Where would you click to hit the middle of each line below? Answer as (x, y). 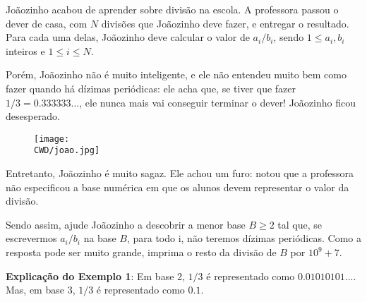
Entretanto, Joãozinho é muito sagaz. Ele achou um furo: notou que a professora (180, 173)
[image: (52, 139)
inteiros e (25, 50)
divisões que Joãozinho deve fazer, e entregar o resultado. (225, 23)
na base (100, 238)
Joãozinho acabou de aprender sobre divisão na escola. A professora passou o (172, 9)
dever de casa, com (47, 23)
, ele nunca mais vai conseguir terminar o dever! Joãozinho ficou (217, 102)
